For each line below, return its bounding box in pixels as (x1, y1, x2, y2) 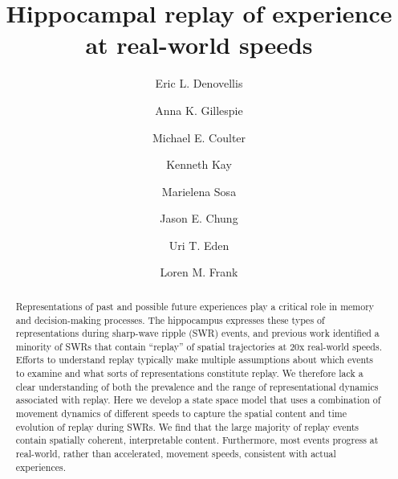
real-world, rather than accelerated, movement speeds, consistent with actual (15, 447, 336, 461)
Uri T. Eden (169, 236, 229, 253)
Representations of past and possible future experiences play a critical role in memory (15, 299, 375, 313)
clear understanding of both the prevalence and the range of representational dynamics (15, 379, 379, 393)
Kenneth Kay (166, 156, 232, 173)
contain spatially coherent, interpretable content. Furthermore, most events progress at (15, 433, 379, 447)
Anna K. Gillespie (155, 101, 243, 118)
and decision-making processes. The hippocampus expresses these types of (15, 313, 325, 326)
